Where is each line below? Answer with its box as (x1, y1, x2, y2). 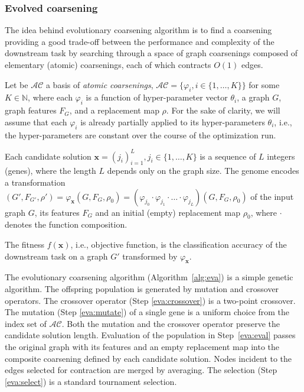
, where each (28, 91, 73, 103)
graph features (5, 104, 57, 116)
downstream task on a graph (5, 250, 108, 262)
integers (267, 150, 295, 162)
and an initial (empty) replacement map (95, 206, 241, 218)
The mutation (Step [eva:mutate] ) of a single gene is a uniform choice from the (5, 306, 290, 318)
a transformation (5, 176, 66, 189)
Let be (5, 78, 28, 90)
